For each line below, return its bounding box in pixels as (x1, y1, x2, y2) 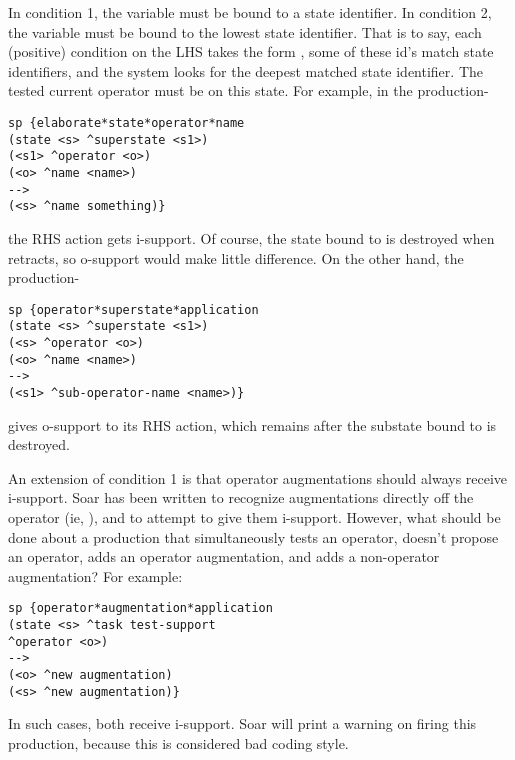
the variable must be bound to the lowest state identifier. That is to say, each (8, 21, 482, 42)
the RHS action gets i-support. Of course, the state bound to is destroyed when (8, 227, 495, 248)
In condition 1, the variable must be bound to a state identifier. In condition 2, (8, 2, 492, 22)
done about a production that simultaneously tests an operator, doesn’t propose (8, 526, 499, 547)
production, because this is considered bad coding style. (8, 732, 349, 753)
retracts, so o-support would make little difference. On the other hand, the (8, 247, 464, 268)
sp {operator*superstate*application (8, 302, 259, 317)
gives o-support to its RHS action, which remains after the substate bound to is (8, 414, 497, 435)
